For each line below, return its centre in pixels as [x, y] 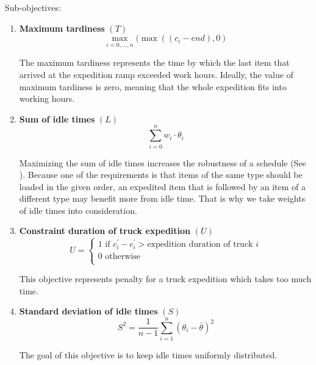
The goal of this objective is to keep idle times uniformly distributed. [148, 355]
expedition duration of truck [200, 245]
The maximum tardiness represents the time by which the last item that [154, 62]
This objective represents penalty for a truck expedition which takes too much [165, 279]
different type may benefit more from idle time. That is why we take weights [162, 198]
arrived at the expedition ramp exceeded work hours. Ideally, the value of [156, 74]
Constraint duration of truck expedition [105, 231]
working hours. [47, 98]
